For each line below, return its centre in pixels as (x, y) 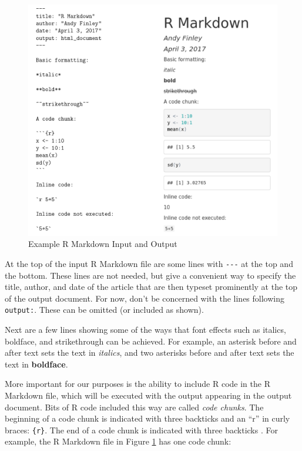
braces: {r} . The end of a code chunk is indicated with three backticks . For (141, 430)
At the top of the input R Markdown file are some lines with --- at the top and (149, 263)
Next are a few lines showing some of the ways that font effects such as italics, (145, 330)
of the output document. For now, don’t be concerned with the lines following (145, 298)
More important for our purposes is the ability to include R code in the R (137, 384)
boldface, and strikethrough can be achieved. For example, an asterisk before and (151, 341)
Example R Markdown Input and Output (103, 244)
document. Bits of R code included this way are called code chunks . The (134, 407)
